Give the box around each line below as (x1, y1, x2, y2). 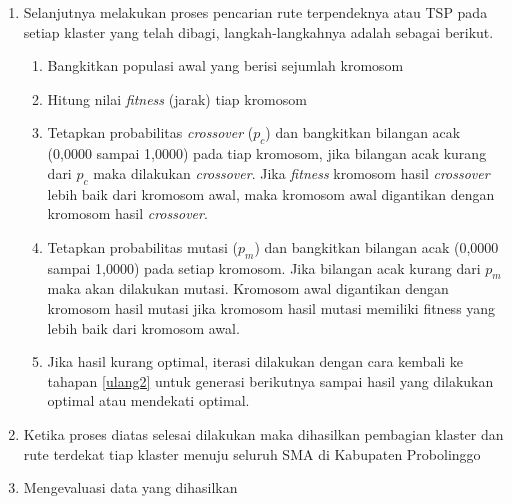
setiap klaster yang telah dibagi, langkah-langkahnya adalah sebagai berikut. (23, 21, 494, 42)
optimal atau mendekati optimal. (47, 390, 250, 411)
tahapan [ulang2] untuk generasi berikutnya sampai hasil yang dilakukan (47, 370, 494, 391)
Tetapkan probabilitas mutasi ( (47, 236, 238, 257)
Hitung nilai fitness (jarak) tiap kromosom (47, 88, 307, 109)
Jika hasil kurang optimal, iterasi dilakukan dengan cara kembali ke (47, 351, 464, 372)
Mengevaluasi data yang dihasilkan (23, 477, 238, 498)
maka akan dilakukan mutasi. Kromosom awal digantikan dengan (47, 278, 449, 299)
